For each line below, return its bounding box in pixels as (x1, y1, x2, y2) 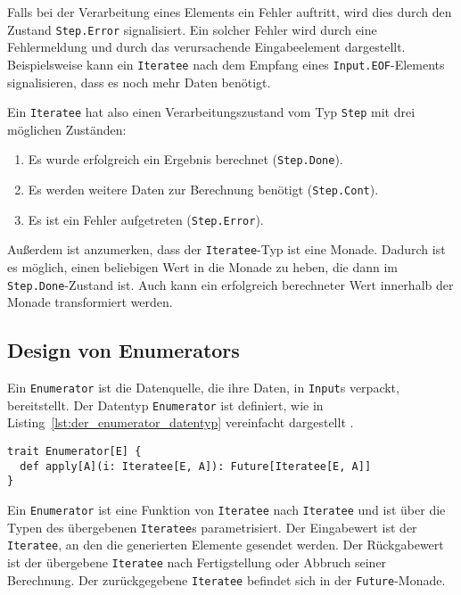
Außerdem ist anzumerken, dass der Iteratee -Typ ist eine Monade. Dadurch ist (7, 240, 446, 259)
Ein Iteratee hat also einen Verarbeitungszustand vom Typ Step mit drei (7, 103, 416, 121)
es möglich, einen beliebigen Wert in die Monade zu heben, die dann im (7, 257, 399, 276)
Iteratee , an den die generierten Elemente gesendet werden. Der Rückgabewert (7, 535, 444, 554)
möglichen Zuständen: (7, 120, 127, 138)
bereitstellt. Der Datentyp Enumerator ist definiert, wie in (7, 395, 324, 414)
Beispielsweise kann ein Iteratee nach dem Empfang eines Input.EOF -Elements (7, 54, 445, 73)
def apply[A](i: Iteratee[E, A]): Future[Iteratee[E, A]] (20, 459, 372, 473)
